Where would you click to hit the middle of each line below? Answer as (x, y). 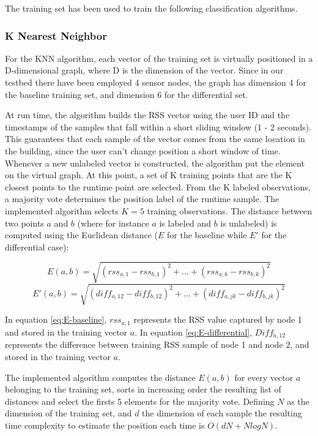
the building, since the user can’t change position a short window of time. (143, 150)
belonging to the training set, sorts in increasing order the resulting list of (143, 389)
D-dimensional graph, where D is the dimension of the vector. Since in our (144, 70)
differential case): (37, 246)
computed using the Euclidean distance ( (82, 235)
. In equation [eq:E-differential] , (194, 332)
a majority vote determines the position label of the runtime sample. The (142, 199)
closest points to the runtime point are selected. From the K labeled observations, (158, 186)
